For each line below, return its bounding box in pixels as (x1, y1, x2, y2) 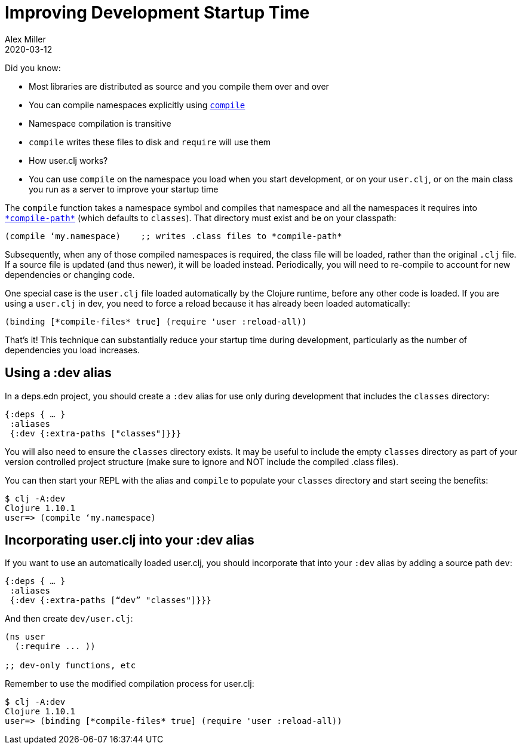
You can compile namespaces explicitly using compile (29, 99, 245, 110)
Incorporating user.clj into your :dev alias (5, 533, 254, 548)
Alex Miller (5, 33, 46, 44)
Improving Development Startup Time (5, 2, 310, 23)
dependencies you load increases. (5, 344, 140, 355)
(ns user (5, 632, 45, 642)
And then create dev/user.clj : (5, 613, 133, 624)
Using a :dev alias (5, 365, 112, 381)
